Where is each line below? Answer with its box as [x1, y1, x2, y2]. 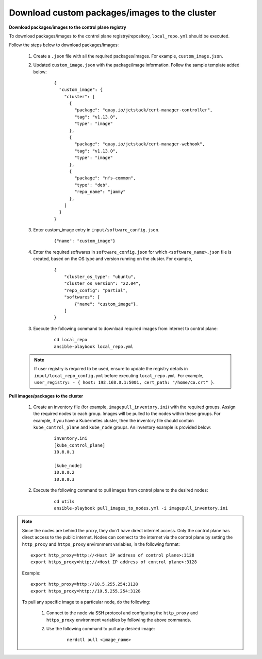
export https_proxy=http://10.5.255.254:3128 [31, 588, 141, 594]
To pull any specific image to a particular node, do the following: [22, 599, 150, 605]
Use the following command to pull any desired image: [46, 626, 155, 632]
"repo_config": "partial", [64, 287, 129, 293]
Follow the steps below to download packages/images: [9, 42, 119, 48]
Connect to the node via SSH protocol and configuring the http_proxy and [46, 610, 198, 616]
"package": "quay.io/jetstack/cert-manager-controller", [74, 107, 213, 113]
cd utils [54, 499, 75, 504]
